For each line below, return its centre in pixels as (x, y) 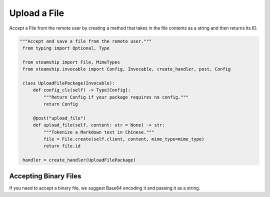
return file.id (62, 146)
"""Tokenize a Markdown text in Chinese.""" (99, 132)
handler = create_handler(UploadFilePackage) (79, 160)
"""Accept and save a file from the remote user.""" (86, 41)
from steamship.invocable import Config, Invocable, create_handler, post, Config (127, 69)
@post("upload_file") (59, 118)
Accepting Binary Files (45, 176)
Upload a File (37, 13)
